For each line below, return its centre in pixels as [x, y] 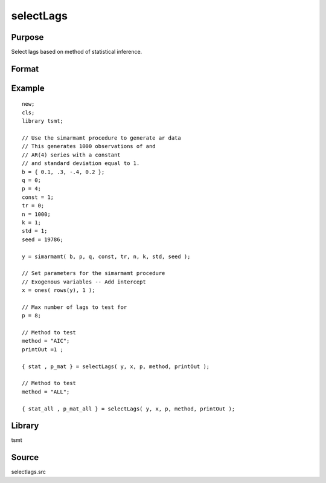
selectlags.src [29, 472]
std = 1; [35, 231]
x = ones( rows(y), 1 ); [59, 290]
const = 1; [38, 197]
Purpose [27, 37]
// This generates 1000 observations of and [89, 146]
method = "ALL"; [46, 392]
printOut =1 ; [43, 349]
